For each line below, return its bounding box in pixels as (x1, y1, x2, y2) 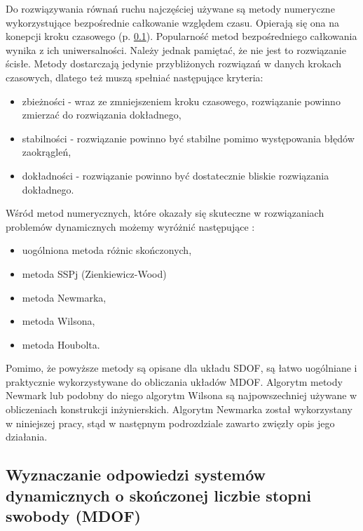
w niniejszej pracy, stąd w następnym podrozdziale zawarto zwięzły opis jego (6, 415, 335, 430)
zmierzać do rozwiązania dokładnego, (22, 107, 181, 122)
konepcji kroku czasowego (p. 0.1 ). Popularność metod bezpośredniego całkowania (6, 29, 357, 43)
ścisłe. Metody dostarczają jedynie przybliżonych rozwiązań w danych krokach (6, 56, 342, 71)
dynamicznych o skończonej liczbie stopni (6, 484, 311, 506)
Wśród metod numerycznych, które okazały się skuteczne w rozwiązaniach (6, 206, 324, 220)
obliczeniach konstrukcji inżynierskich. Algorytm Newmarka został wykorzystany (6, 402, 352, 417)
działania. (6, 429, 48, 444)
